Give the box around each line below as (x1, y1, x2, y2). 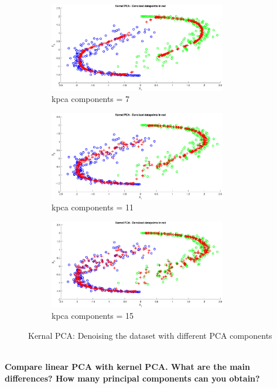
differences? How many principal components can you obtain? (5, 372, 260, 384)
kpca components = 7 (52, 93, 130, 105)
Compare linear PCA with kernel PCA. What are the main (5, 360, 250, 373)
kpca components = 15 (52, 309, 134, 322)
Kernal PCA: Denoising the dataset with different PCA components (28, 329, 272, 341)
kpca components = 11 (52, 201, 134, 213)
